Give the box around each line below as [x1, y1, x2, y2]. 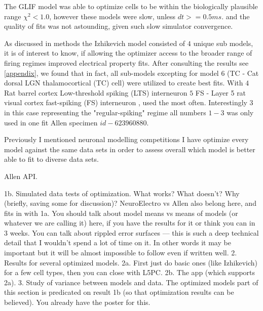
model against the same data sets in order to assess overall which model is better [4, 144, 255, 154]
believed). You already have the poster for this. [4, 297, 151, 307]
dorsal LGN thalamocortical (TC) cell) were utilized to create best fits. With [4, 77, 243, 88]
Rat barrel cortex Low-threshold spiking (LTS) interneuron [4, 87, 187, 98]
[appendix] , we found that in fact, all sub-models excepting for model [4, 67, 219, 78]
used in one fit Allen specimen [4, 117, 98, 127]
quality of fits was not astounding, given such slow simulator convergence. [4, 21, 233, 31]
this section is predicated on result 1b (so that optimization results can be [4, 287, 234, 297]
